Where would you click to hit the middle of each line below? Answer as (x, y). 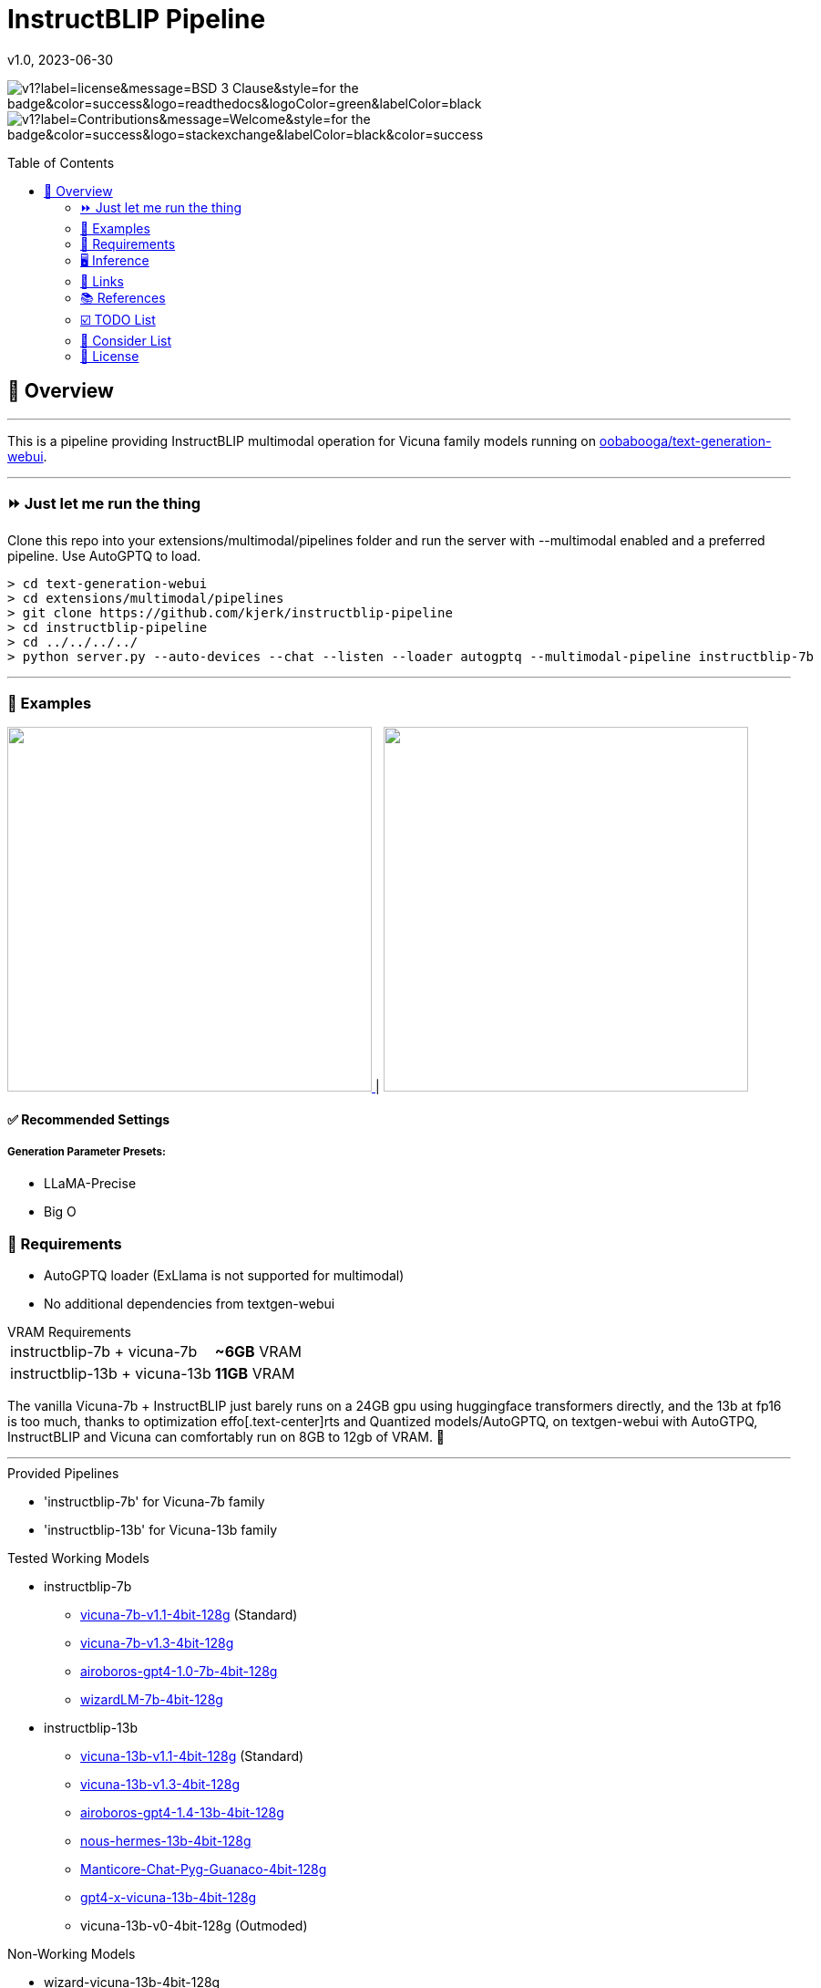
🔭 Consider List (126, 340)
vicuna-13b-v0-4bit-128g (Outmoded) (194, 1926)
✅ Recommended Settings (89, 1119)
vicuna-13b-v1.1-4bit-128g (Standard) (192, 1756)
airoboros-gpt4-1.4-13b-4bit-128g (182, 1813)
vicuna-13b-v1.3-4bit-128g (160, 1785)
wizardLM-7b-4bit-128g (152, 1700)
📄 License (110, 356)
